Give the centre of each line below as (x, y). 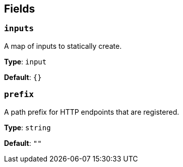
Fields (20, 9)
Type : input (25, 61)
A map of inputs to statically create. (63, 46)
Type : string (27, 127)
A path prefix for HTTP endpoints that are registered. (92, 112)
